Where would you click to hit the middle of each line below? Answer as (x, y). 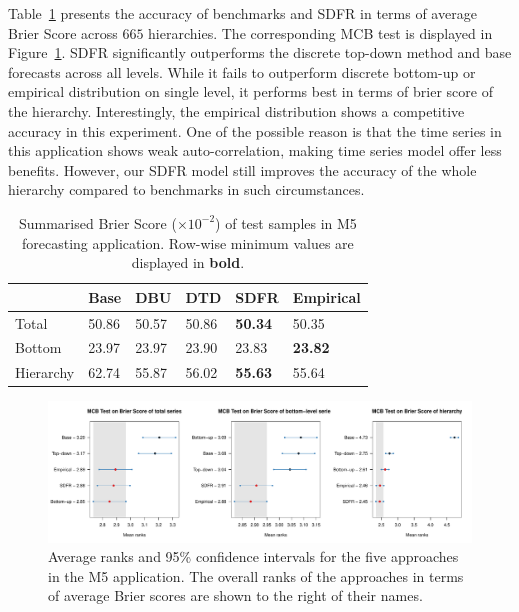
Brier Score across (63, 32)
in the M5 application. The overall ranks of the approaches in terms (256, 575)
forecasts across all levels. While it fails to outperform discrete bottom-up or (242, 71)
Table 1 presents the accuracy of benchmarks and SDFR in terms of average (242, 13)
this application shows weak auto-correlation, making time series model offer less (255, 150)
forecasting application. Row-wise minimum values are (187, 242)
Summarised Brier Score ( (97, 222)
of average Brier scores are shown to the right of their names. (235, 595)
